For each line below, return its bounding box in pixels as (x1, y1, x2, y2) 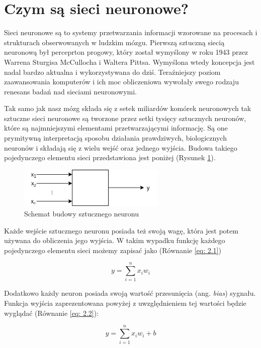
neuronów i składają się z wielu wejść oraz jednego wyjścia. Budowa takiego (4, 142, 237, 153)
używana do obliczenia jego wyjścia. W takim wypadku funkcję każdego (4, 235, 225, 246)
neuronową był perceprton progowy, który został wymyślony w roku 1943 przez (4, 47, 248, 57)
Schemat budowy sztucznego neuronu (24, 208, 139, 218)
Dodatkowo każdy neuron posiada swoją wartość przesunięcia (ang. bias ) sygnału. (4, 288, 256, 298)
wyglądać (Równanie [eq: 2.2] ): (4, 307, 99, 318)
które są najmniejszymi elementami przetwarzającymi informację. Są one (4, 123, 228, 133)
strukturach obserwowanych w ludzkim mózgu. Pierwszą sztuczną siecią (4, 37, 225, 47)
